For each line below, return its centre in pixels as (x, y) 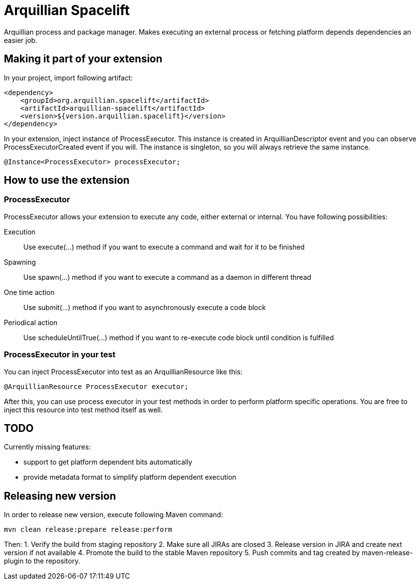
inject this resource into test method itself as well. (83, 409)
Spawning (20, 262)
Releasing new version (60, 496)
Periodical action (31, 322)
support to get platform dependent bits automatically (108, 462)
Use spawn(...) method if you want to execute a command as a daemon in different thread (167, 277)
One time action (29, 292)
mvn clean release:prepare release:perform (88, 530)
